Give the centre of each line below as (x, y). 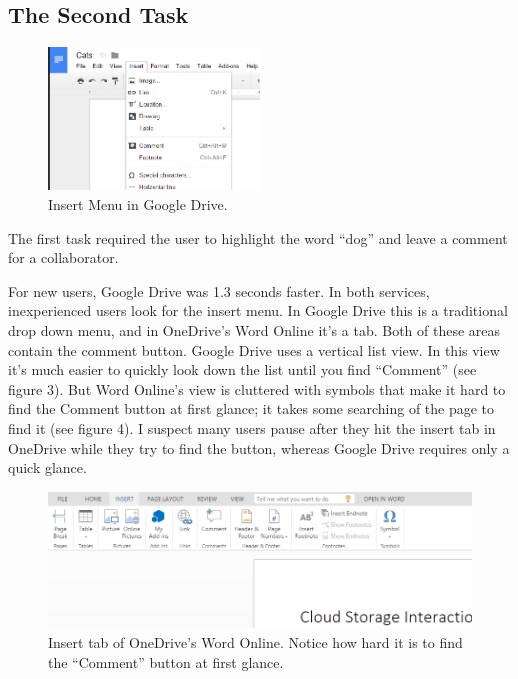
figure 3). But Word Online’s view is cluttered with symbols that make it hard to (257, 388)
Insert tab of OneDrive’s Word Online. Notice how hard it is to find (255, 642)
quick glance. (47, 467)
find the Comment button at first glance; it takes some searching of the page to (251, 408)
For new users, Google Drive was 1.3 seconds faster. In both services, (219, 290)
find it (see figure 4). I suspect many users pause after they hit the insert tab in (252, 427)
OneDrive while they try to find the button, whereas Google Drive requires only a (259, 447)
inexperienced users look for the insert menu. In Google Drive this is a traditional (258, 310)
